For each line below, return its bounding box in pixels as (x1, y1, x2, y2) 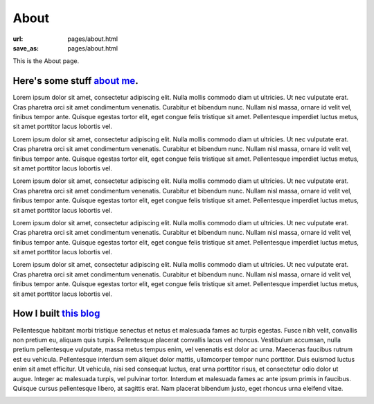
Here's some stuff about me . (12, 75, 139, 87)
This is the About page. (12, 57, 80, 65)
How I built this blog (12, 308, 100, 319)
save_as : (12, 44, 39, 52)
